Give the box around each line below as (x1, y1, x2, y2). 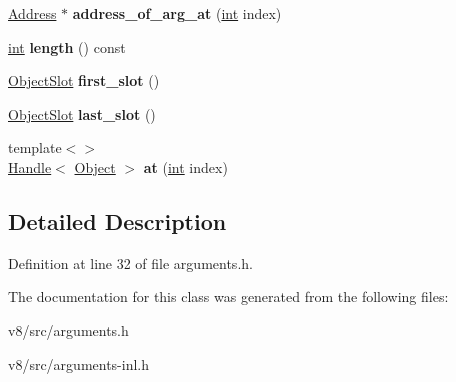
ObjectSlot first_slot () (8, 70, 160, 91)
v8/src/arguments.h (8, 319, 129, 340)
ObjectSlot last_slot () (8, 103, 156, 124)
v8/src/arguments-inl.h (8, 353, 150, 374)
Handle (8, 156, 52, 177)
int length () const (8, 36, 126, 57)
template (8, 137, 62, 158)
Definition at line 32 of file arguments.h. (8, 252, 253, 273)
